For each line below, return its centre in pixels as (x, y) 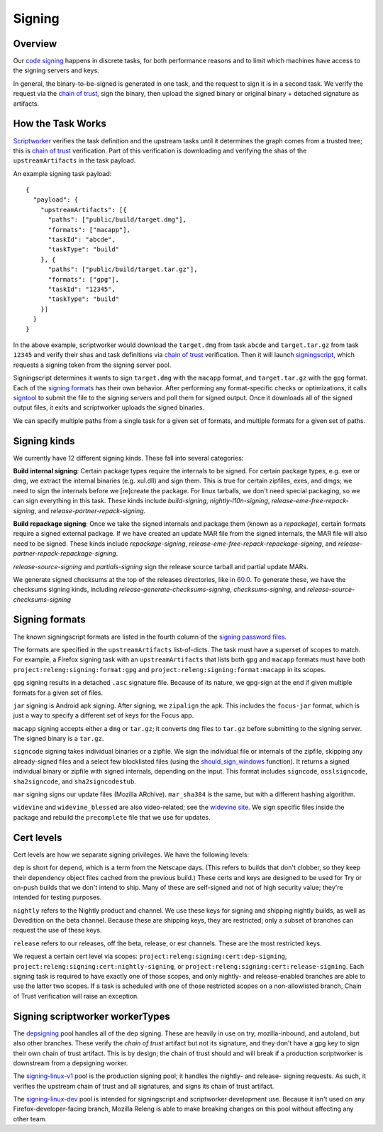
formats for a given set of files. (58, 693)
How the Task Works (60, 124)
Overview (35, 44)
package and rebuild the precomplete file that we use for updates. (112, 817)
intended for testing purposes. (57, 897)
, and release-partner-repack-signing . (90, 510)
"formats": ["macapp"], (89, 230)
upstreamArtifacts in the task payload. (74, 160)
